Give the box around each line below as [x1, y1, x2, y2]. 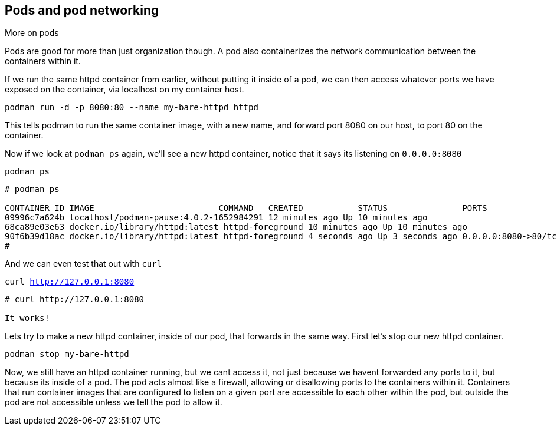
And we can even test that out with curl [5, 259, 162, 269]
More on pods [5, 28, 59, 38]
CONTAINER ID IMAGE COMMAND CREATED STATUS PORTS [5, 203, 487, 213]
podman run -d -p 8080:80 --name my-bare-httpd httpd [5, 102, 258, 113]
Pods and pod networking [5, 3, 159, 18]
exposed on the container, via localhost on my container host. [5, 84, 244, 95]
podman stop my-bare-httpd [5, 349, 129, 359]
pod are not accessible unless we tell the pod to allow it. [5, 397, 222, 408]
